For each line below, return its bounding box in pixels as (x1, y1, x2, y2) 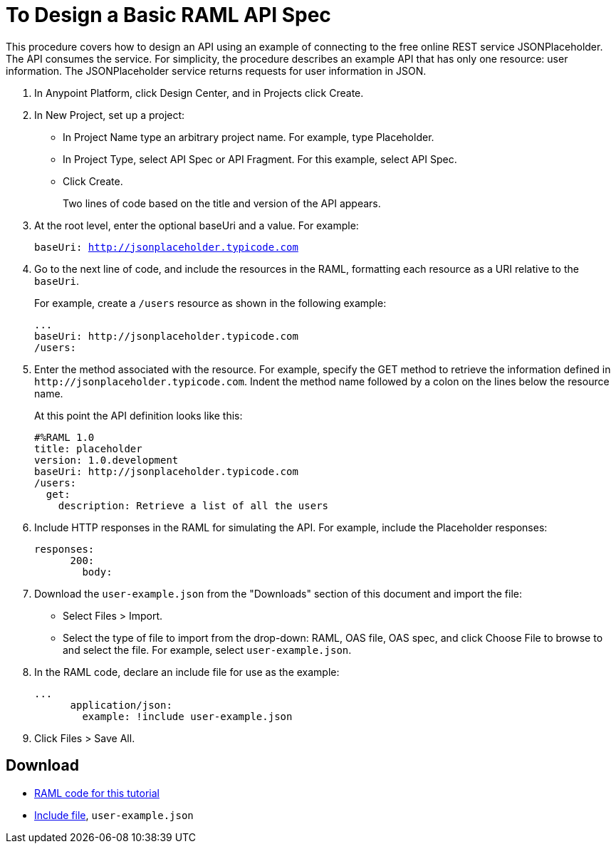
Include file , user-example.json (34, 808, 194, 821)
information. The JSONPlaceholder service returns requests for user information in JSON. (6, 64, 427, 77)
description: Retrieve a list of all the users (58, 499, 329, 511)
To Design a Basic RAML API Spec (6, 3, 331, 27)
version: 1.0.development (34, 454, 179, 466)
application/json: (70, 699, 172, 711)
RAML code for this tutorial (34, 786, 160, 799)
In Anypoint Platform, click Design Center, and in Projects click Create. (34, 86, 364, 99)
